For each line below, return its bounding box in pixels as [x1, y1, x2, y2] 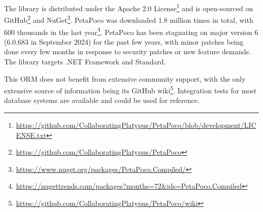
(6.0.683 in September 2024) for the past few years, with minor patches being [4, 36, 244, 47]
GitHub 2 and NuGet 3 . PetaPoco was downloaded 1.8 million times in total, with [4, 13, 253, 25]
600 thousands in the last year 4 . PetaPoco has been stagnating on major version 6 [4, 25, 258, 37]
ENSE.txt [16, 129, 47, 140]
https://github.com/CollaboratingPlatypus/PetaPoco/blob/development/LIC [16, 119, 256, 130]
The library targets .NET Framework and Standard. [4, 56, 166, 66]
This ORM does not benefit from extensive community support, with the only [4, 73, 246, 84]
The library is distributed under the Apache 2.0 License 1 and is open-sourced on [4, 2, 253, 13]
